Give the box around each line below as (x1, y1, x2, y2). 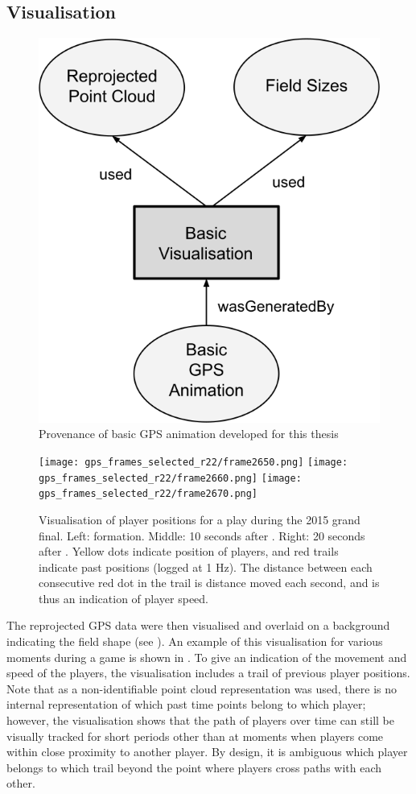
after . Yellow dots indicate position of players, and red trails (39, 543, 339, 560)
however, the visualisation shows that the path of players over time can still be (6, 712, 394, 729)
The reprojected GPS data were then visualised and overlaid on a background (6, 617, 390, 634)
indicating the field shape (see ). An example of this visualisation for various (6, 633, 383, 650)
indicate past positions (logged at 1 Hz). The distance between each (39, 558, 373, 575)
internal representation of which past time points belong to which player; (6, 696, 366, 713)
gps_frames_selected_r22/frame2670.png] (39, 488, 258, 500)
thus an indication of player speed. (39, 589, 208, 606)
